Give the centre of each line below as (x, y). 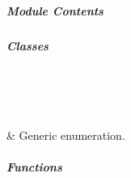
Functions (34, 166)
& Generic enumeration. (66, 135)
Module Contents (55, 10)
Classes (27, 45)
